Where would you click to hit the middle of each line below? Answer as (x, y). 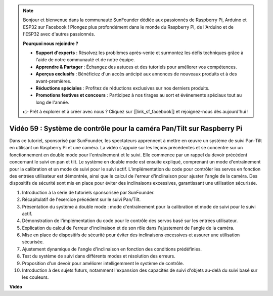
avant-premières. (54, 81)
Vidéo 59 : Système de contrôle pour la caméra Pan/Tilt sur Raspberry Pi (126, 128)
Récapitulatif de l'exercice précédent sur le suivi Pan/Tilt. (81, 199)
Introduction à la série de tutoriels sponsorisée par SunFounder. (88, 192)
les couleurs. (35, 277)
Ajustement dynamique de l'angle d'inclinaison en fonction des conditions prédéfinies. (112, 249)
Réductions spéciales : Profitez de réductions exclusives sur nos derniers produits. (123, 88)
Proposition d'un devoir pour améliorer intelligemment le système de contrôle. (103, 263)
